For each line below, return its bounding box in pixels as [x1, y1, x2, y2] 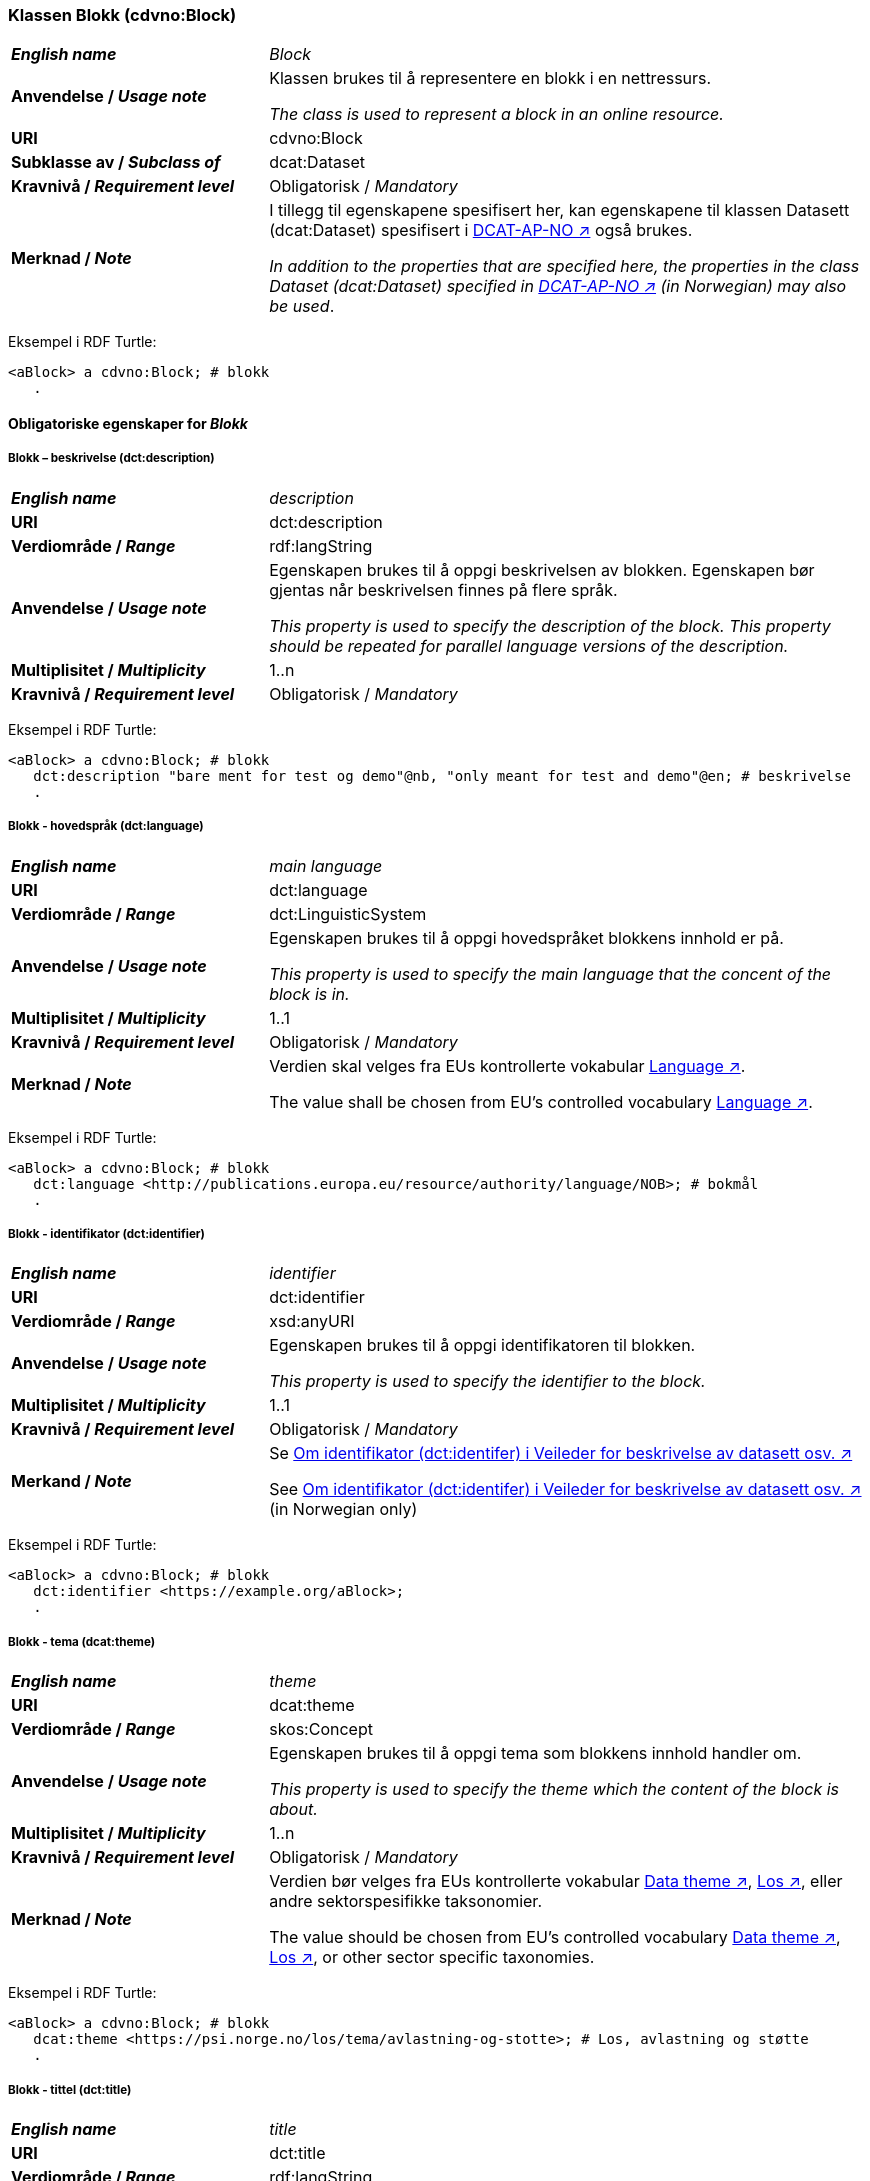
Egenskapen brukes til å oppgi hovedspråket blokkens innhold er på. [269, 927, 784, 948]
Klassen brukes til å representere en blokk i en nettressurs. [269, 68, 712, 89]
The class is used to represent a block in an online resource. [269, 104, 724, 125]
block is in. [269, 983, 350, 1004]
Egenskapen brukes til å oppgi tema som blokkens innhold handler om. [269, 1743, 802, 1764]
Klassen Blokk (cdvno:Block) [8, 5, 237, 25]
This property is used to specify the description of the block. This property [269, 615, 831, 636]
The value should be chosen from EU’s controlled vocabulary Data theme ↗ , [269, 1927, 841, 1948]
